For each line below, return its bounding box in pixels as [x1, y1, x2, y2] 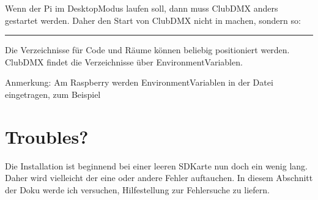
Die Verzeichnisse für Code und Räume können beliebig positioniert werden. [5, 43, 290, 56]
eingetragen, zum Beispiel [5, 87, 101, 100]
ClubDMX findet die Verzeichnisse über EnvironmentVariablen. [5, 55, 243, 68]
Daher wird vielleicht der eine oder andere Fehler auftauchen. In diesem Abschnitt [5, 171, 313, 184]
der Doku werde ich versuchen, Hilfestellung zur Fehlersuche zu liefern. [5, 183, 270, 196]
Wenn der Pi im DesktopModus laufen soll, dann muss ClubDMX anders [5, 2, 278, 14]
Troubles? [5, 124, 89, 149]
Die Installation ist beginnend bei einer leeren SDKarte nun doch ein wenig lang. [5, 159, 308, 172]
